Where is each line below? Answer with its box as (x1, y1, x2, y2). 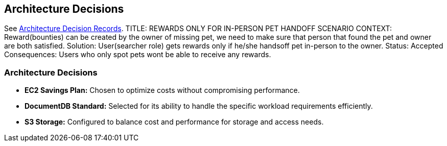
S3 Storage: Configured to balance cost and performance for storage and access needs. (25, 117, 324, 127)
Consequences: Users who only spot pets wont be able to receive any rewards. (4, 50, 271, 59)
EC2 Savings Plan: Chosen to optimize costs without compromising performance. (25, 86, 300, 95)
